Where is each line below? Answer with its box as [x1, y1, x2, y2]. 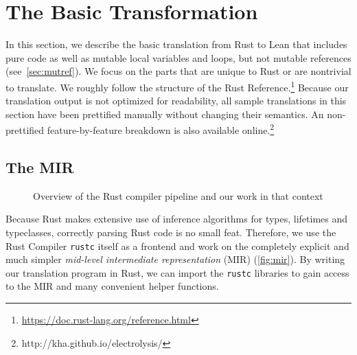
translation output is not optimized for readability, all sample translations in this [5, 93, 347, 108]
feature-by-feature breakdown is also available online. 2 [47, 121, 275, 137]
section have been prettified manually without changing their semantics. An [5, 106, 324, 121]
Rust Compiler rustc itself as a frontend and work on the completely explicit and [5, 238, 349, 253]
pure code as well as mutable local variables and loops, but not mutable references [5, 50, 352, 65]
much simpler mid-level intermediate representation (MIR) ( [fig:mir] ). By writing [5, 252, 345, 266]
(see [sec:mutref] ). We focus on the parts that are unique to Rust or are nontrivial [5, 64, 352, 78]
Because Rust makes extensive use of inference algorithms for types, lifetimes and [5, 211, 348, 226]
